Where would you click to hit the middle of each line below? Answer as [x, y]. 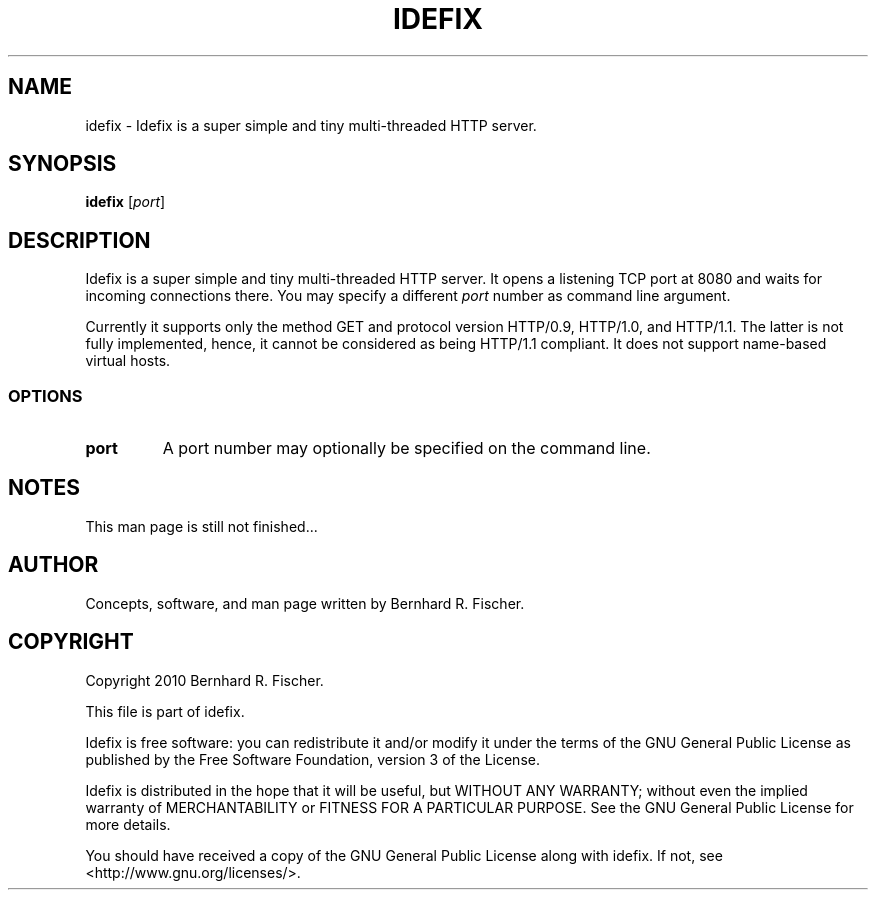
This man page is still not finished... [201, 526]
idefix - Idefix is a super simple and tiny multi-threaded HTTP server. [311, 125]
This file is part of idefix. [165, 711]
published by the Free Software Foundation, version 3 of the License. [312, 759]
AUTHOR [53, 565]
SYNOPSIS [62, 164]
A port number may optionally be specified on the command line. [406, 448]
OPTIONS [45, 395]
